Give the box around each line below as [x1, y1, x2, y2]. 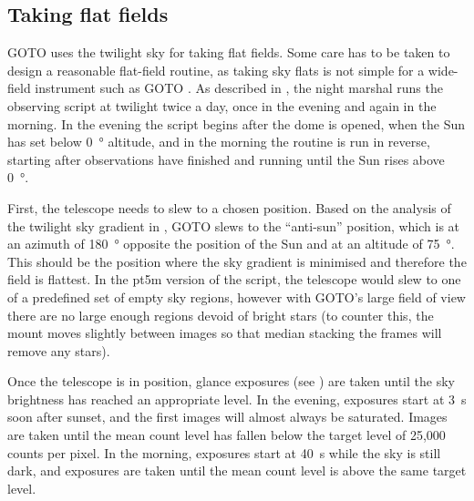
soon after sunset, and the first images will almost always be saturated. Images [7, 407, 448, 426]
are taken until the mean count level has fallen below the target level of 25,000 [7, 425, 446, 445]
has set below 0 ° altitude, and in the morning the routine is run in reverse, [7, 132, 430, 151]
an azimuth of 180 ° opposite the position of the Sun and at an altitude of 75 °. [7, 234, 455, 253]
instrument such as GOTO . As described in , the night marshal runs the [35, 78, 443, 97]
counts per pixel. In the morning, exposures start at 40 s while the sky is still [7, 443, 441, 462]
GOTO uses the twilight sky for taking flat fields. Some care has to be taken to [7, 43, 450, 62]
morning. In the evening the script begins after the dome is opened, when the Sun [7, 114, 466, 133]
